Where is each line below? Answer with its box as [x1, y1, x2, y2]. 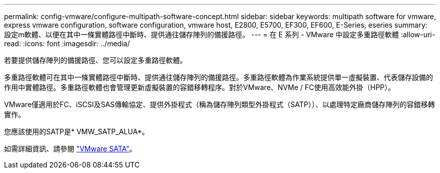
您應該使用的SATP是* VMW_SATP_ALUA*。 [4, 127, 149, 136]
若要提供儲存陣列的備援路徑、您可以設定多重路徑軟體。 [4, 56, 187, 64]
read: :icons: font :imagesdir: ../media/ [4, 39, 130, 48]
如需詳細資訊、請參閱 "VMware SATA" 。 [4, 144, 137, 153]
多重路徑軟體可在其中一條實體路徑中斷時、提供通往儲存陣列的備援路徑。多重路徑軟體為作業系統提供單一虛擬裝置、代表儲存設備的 [4, 73, 433, 81]
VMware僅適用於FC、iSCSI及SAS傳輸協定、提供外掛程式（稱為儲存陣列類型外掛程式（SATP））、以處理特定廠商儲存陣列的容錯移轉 [4, 100, 435, 109]
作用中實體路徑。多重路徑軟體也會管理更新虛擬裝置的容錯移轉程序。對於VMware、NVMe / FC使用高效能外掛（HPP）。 [4, 83, 395, 92]
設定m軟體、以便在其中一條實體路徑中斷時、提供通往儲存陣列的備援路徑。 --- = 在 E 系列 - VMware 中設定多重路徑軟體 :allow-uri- [4, 30, 435, 39]
